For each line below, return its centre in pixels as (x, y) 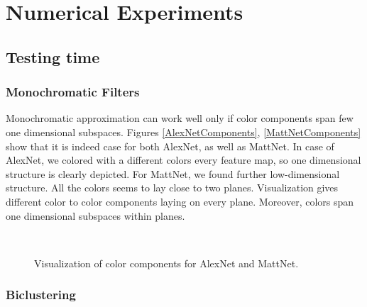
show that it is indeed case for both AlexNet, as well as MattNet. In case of (170, 146)
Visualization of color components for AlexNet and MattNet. (166, 263)
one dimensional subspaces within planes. (95, 215)
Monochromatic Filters (73, 92)
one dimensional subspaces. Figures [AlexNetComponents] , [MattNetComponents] (183, 132)
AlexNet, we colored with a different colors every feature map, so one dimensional (183, 160)
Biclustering (41, 295)
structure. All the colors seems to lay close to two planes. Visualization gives (172, 188)
